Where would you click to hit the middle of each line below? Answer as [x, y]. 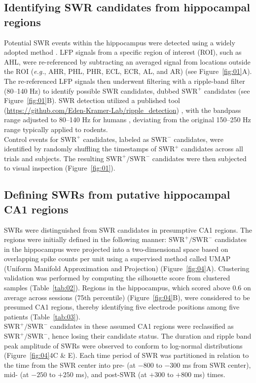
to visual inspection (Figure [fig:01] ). [60, 168]
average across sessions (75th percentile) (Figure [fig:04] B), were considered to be [127, 297]
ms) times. [209, 374]
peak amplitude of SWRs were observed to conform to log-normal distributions [123, 345]
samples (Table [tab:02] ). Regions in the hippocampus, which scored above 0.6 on [128, 288]
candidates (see [227, 90]
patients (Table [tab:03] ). [42, 316]
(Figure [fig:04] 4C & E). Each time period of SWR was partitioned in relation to [127, 355]
